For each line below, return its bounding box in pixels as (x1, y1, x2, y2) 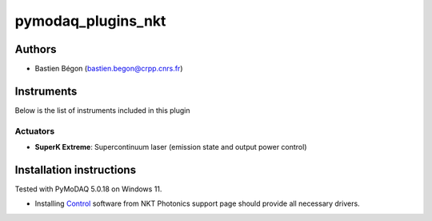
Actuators (14, 125, 55, 136)
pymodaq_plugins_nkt (14, 12, 166, 30)
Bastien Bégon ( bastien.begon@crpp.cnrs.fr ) (34, 64, 183, 74)
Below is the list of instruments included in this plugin (14, 105, 191, 115)
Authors (14, 42, 57, 56)
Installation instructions (14, 163, 136, 176)
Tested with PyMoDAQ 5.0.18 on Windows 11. (14, 184, 162, 194)
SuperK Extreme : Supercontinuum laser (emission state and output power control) (34, 143, 307, 152)
